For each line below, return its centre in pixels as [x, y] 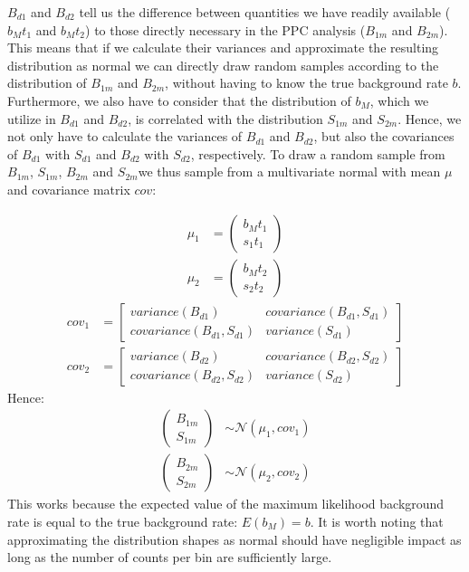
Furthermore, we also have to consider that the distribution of [179, 100]
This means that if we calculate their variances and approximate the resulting [223, 48]
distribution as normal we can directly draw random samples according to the [223, 65]
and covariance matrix [69, 189]
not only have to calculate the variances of [125, 136]
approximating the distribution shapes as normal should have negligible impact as [234, 539]
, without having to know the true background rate [306, 83]
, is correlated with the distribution [225, 118]
